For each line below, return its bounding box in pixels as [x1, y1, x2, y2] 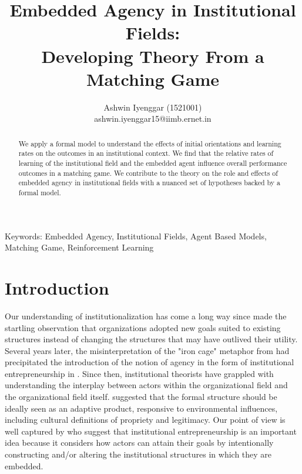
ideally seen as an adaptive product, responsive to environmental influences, [5, 402, 278, 414]
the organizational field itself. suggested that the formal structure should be [5, 390, 277, 403]
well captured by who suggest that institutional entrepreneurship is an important [5, 425, 297, 437]
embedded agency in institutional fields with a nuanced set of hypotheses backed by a [18, 178, 281, 188]
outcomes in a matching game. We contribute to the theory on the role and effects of [18, 168, 278, 178]
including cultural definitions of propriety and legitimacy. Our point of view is [5, 413, 286, 426]
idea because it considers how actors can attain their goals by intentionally [5, 436, 274, 449]
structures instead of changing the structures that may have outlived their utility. [5, 333, 298, 345]
